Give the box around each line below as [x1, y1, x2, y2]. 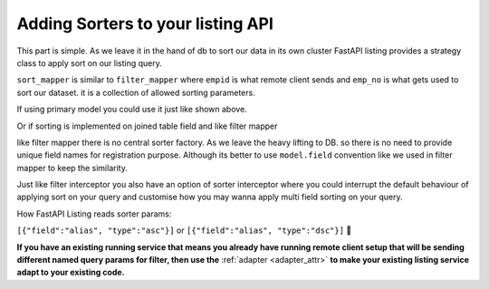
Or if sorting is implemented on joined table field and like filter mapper [16, 120, 278, 131]
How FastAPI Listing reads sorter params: [16, 208, 172, 219]
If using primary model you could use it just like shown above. [16, 104, 248, 115]
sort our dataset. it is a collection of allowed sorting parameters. [16, 87, 255, 98]
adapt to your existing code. [16, 267, 126, 278]
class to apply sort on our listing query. [16, 57, 163, 68]
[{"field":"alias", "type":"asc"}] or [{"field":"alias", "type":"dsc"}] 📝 [16, 225, 352, 236]
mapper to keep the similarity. [16, 162, 129, 173]
